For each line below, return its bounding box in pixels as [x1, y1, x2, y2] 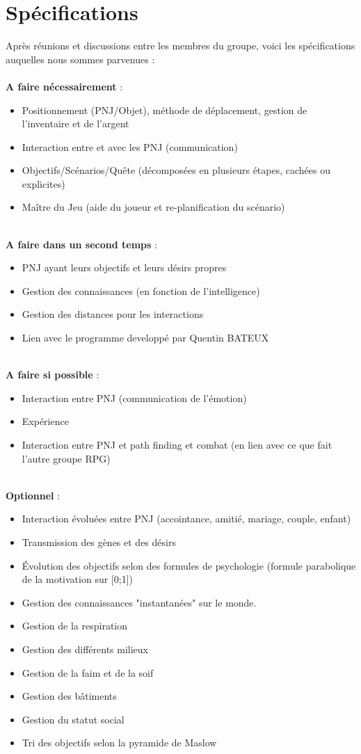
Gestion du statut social [22, 712, 125, 726]
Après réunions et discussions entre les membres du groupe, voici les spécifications [6, 38, 355, 53]
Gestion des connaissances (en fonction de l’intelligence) [22, 283, 260, 298]
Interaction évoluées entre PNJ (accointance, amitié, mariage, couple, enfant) [22, 511, 351, 526]
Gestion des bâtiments [22, 689, 117, 703]
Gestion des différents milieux [22, 641, 148, 656]
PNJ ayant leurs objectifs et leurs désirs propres [22, 260, 227, 275]
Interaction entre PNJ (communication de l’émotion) [22, 390, 247, 405]
